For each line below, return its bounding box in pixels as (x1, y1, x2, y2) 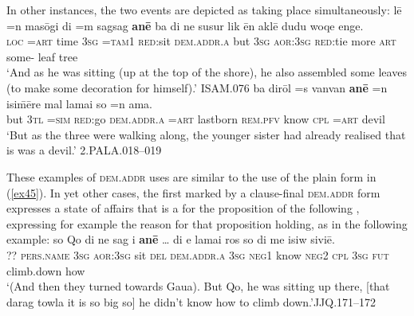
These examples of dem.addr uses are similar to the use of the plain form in (6, 168, 377, 185)
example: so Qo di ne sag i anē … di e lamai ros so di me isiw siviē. (6, 231, 335, 248)
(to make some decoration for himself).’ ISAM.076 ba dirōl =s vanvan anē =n (6, 79, 388, 96)
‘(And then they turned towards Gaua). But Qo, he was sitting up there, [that (6, 278, 390, 295)
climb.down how (6, 262, 85, 279)
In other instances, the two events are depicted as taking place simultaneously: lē (6, 2, 402, 18)
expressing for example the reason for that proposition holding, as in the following (6, 215, 408, 232)
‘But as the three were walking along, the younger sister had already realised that (6, 126, 406, 142)
